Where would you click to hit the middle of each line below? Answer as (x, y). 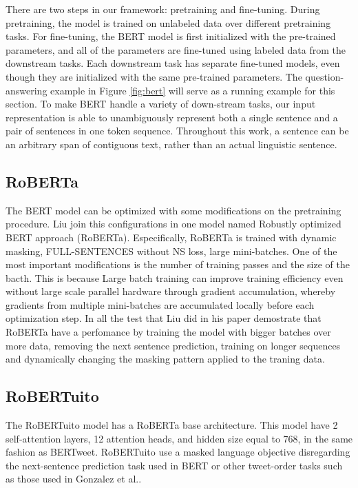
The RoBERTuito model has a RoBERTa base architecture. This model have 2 (172, 425)
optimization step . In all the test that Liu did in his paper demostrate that (164, 318)
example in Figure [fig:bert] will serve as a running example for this (193, 90)
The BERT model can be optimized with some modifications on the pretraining (173, 210)
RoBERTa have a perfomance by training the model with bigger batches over (168, 332)
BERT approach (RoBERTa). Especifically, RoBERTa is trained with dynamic (171, 237)
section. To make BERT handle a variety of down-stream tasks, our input (161, 104)
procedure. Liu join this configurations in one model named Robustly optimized (173, 224)
